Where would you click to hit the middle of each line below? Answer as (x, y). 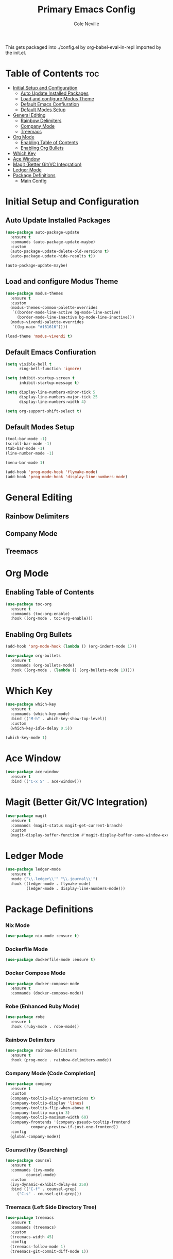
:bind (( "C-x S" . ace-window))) (46, 782)
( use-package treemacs (30, 1218)
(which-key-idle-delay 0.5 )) (41, 728)
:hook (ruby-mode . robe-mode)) (45, 1027)
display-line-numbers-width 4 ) (53, 402)
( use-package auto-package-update (42, 232)
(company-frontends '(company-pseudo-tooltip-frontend (70, 1122)
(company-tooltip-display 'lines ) (47, 1103)
